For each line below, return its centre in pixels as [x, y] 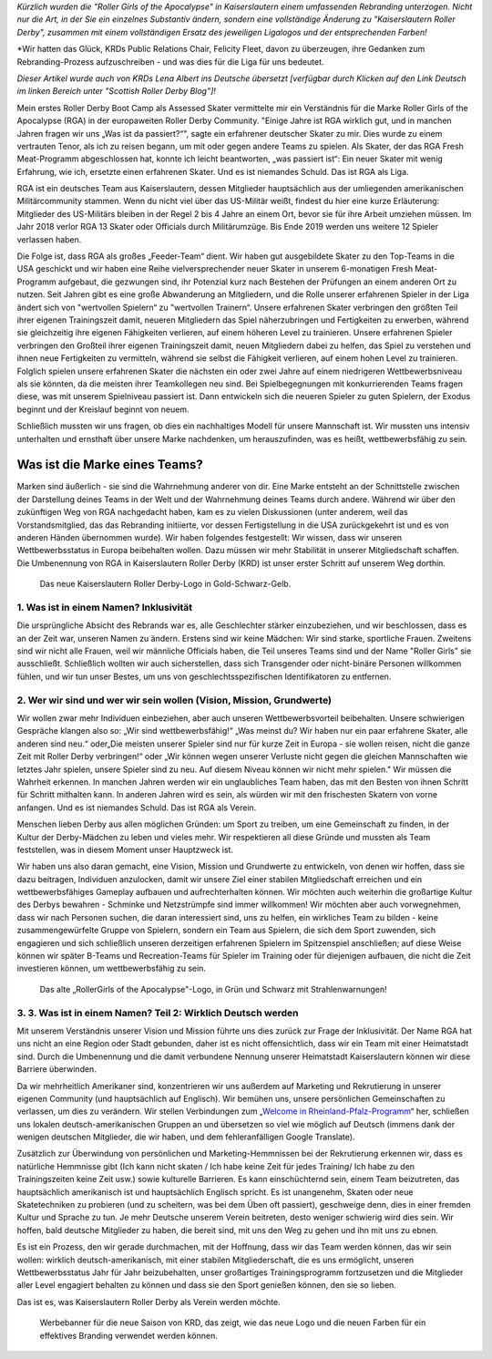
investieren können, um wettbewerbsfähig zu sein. [112, 968]
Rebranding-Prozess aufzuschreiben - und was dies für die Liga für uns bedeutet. [170, 62]
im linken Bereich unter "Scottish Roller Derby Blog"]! [116, 91]
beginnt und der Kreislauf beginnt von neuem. [103, 409]
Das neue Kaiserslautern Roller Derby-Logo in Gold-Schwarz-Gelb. [165, 584]
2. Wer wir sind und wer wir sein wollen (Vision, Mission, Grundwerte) [174, 700]
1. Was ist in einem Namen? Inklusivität [105, 607]
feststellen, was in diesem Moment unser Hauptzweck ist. [125, 849]
